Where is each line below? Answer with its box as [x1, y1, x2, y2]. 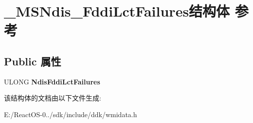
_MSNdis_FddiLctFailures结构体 [4, 1, 230, 21]
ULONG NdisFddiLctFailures [4, 76, 100, 86]
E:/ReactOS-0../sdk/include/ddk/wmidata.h [4, 109, 137, 119]
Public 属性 [4, 53, 61, 68]
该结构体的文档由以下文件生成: [4, 93, 101, 103]
